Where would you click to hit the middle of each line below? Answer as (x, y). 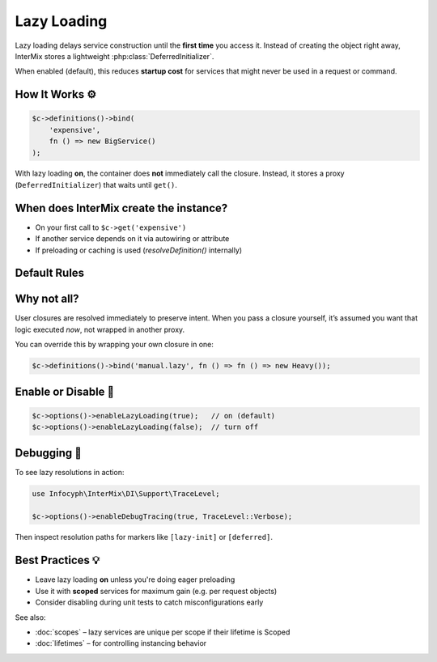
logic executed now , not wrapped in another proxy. (100, 329)
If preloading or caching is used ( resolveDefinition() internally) (139, 250)
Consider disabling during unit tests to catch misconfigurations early (149, 602)
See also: (30, 617)
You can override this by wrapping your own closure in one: (115, 345)
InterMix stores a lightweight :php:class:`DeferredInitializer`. (115, 56)
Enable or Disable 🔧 (65, 391)
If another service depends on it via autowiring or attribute (132, 239)
